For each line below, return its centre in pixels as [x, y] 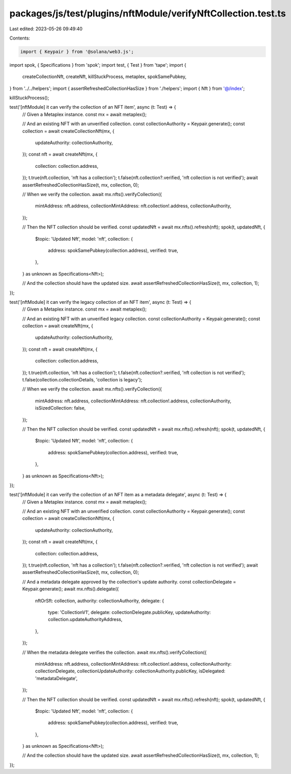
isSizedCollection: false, [60, 408]
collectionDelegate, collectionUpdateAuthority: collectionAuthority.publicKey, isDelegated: [130, 671]
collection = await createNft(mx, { [58, 326]
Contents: [20, 38]
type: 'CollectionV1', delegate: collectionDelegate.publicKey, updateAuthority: [129, 612]
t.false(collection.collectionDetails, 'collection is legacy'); [82, 380]
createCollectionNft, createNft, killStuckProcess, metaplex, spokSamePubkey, [105, 76]
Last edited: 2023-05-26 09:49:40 [46, 29]
